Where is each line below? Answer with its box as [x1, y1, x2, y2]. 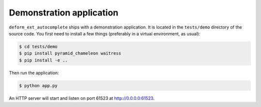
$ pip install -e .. [19, 57, 68, 63]
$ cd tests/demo [19, 44, 58, 49]
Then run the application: [9, 70, 59, 76]
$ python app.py [19, 83, 58, 88]
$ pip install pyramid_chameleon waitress [19, 51, 121, 56]
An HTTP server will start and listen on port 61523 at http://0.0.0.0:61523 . [9, 95, 155, 101]
